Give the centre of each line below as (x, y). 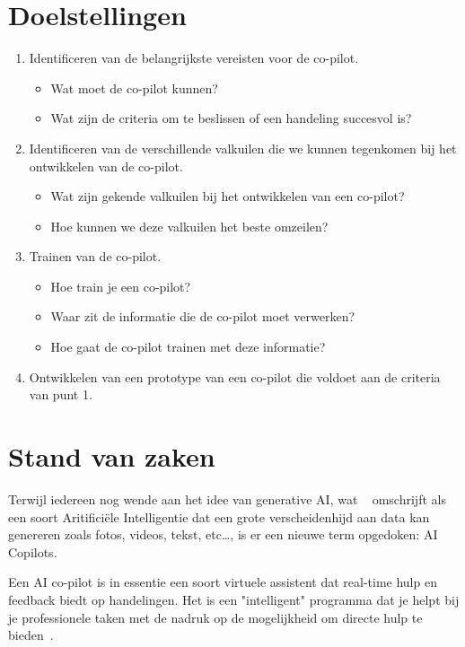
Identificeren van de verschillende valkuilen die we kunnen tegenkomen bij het (243, 148)
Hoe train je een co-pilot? (121, 286)
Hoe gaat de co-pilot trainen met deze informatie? (188, 347)
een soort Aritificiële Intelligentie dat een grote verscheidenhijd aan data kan (219, 516)
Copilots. (33, 551)
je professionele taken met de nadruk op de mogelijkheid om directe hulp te (215, 617)
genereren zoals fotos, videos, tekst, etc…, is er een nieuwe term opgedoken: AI (223, 534)
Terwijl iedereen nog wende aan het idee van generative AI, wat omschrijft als (227, 498)
